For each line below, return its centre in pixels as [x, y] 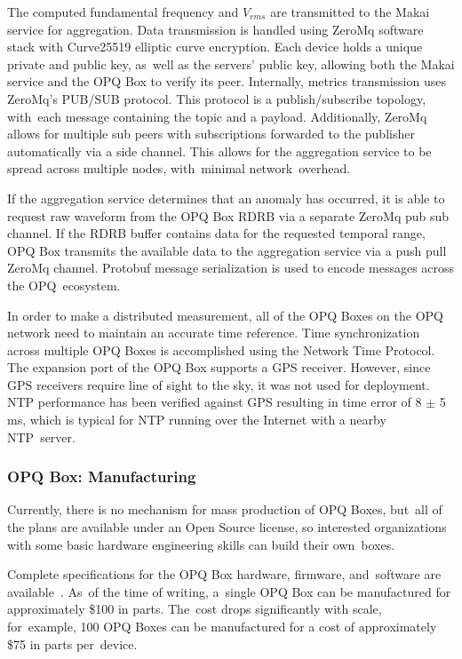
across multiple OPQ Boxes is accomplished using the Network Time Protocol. [221, 349]
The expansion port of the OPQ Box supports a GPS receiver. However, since [219, 367]
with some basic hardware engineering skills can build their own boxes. [201, 544]
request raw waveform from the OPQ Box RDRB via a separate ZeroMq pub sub [228, 215]
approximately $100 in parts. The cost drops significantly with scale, [195, 609]
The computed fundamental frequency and [123, 12]
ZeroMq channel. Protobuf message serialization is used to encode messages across [231, 268]
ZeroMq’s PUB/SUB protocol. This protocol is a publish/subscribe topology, [217, 98]
